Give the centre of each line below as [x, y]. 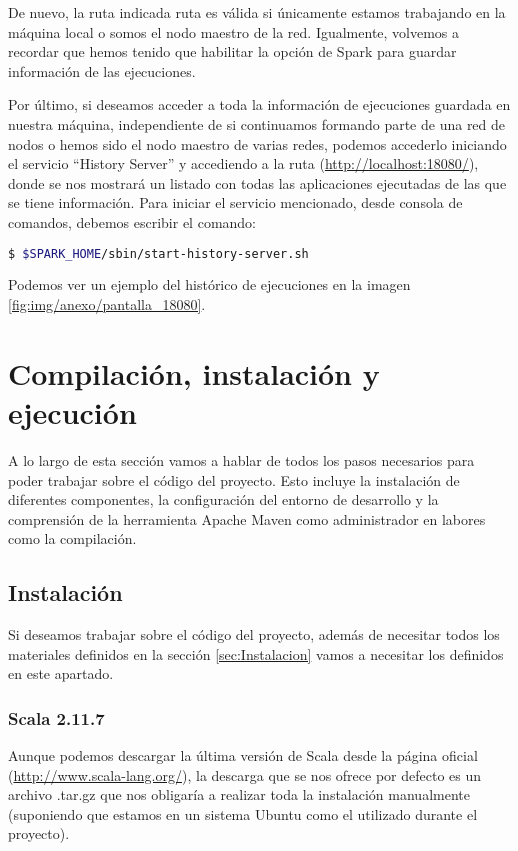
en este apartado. [61, 673]
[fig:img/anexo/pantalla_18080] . [107, 304]
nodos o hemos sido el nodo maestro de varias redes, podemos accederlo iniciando [257, 143]
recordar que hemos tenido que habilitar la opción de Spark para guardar [232, 51]
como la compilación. [72, 538]
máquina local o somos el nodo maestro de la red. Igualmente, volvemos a [234, 31]
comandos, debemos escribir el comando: [132, 221]
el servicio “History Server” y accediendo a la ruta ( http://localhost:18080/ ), [243, 163]
